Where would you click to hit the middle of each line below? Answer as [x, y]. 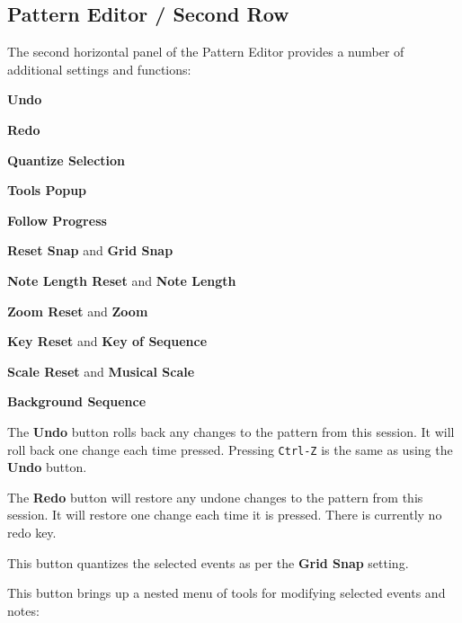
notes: [23, 610]
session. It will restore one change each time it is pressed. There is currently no [225, 515]
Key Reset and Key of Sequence [107, 341]
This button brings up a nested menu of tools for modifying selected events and [227, 593]
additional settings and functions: [99, 69]
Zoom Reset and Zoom [78, 311]
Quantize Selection [67, 160]
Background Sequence [77, 401]
